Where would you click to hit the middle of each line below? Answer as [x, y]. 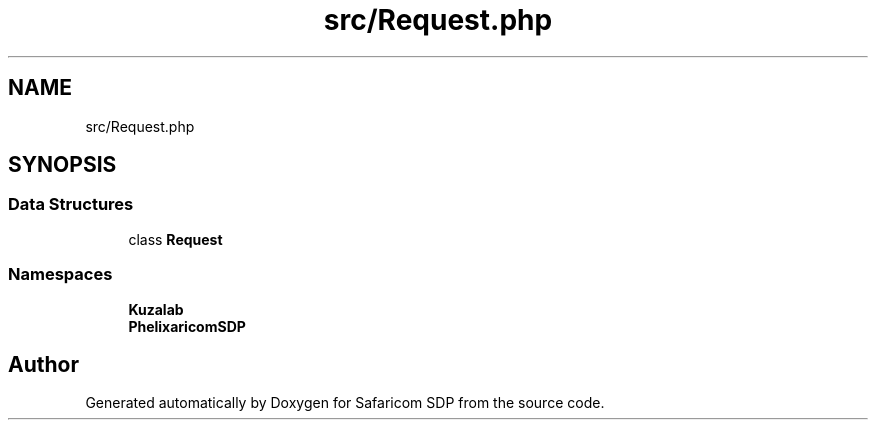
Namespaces [60, 274]
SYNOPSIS [62, 165]
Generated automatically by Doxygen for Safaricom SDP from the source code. [345, 403]
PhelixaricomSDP [187, 326]
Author [43, 364]
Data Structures [71, 204]
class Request [175, 239]
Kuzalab [156, 309]
